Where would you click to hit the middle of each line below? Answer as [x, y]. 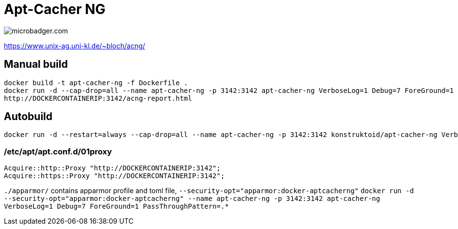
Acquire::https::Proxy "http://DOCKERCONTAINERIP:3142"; [114, 176]
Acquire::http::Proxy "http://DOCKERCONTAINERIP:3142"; [112, 168]
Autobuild [28, 117]
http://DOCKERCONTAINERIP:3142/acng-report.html [98, 98]
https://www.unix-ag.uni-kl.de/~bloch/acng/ [75, 46]
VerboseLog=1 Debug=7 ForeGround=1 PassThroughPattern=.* [116, 206]
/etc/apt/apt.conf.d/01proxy [58, 151]
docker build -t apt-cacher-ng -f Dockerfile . [96, 83]
